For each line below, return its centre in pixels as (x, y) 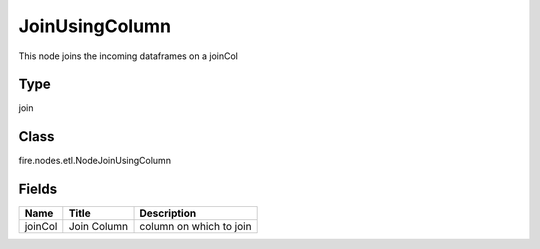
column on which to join (195, 227)
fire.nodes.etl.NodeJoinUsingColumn (95, 161)
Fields (38, 189)
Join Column (98, 227)
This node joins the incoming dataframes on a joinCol (128, 56)
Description (168, 213)
